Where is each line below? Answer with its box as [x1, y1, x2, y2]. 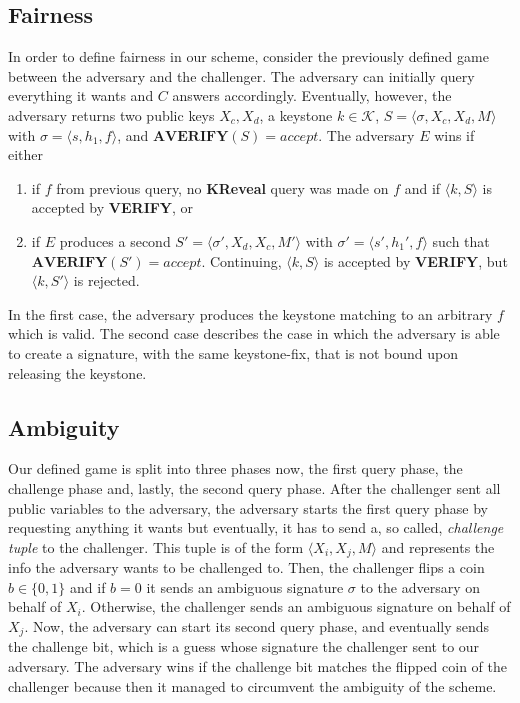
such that [432, 230, 490, 251]
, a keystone [259, 104, 333, 125]
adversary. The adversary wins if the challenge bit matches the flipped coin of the [8, 655, 508, 676]
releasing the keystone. [8, 362, 147, 383]
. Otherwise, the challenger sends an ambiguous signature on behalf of [81, 596, 511, 617]
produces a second [59, 230, 171, 251]
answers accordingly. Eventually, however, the [172, 85, 452, 106]
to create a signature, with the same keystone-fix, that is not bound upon [8, 342, 458, 363]
